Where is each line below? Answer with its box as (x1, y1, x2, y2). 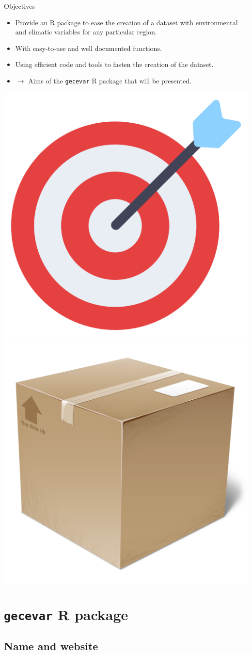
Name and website (4, 638, 98, 653)
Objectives (4, 1, 35, 11)
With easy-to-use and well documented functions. (15, 43, 162, 53)
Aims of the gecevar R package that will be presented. (28, 75, 191, 85)
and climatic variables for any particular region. (15, 27, 157, 37)
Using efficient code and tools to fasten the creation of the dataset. (15, 59, 214, 69)
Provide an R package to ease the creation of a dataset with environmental (15, 17, 238, 27)
